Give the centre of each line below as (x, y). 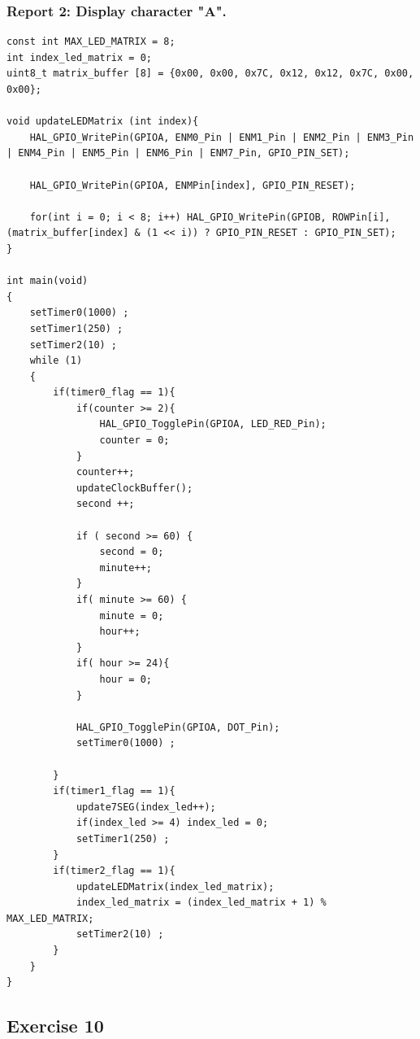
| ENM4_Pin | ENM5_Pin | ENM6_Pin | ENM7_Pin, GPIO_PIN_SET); (178, 153)
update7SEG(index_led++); (146, 807)
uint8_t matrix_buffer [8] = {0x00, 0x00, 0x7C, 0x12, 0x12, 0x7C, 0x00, (210, 74)
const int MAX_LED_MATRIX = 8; (91, 42)
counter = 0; (134, 441)
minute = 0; (132, 616)
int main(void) (48, 281)
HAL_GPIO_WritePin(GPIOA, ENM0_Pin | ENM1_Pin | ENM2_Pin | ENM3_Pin (222, 137)
